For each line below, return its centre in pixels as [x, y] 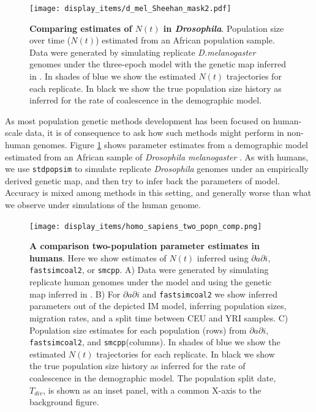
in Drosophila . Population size [224, 28]
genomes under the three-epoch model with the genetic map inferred [158, 64]
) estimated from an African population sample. [185, 40]
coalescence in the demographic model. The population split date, [153, 378]
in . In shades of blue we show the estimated [113, 76]
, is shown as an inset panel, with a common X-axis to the [152, 390]
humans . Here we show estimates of [98, 257]
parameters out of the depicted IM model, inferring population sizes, [158, 306]
